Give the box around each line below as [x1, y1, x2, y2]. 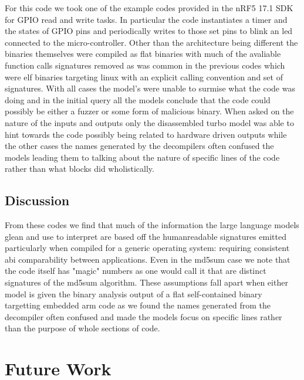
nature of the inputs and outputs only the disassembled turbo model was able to [5, 116, 294, 128]
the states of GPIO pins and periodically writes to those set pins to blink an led [5, 25, 293, 37]
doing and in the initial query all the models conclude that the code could [5, 93, 271, 106]
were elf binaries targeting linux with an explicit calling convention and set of [5, 70, 283, 83]
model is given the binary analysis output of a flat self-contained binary [5, 287, 262, 300]
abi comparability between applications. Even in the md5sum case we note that [5, 253, 291, 265]
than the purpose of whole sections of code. [5, 322, 160, 334]
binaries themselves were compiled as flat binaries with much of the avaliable [5, 48, 281, 60]
